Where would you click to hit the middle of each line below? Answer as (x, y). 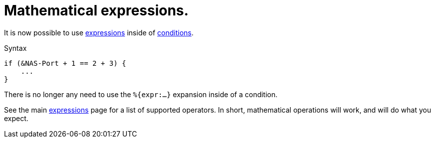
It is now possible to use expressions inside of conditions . (99, 32)
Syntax (15, 48)
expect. (16, 118)
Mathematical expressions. (96, 10)
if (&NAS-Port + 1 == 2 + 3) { (65, 63)
